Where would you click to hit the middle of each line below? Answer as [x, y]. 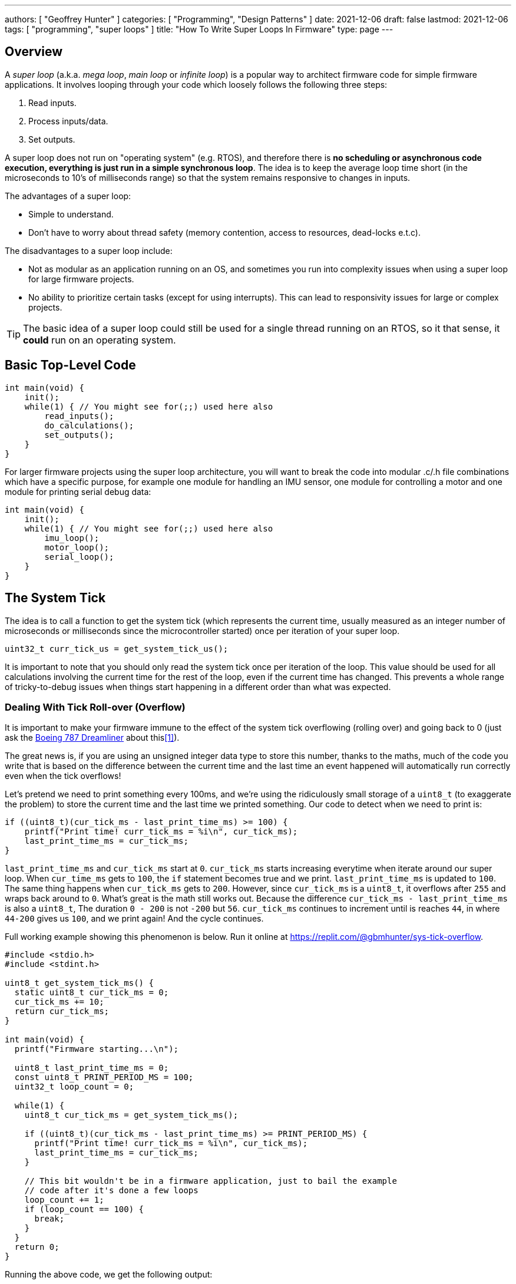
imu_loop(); [72, 538]
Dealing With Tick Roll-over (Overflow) [95, 707]
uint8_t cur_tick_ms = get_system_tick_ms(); [131, 1115]
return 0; [37, 1247]
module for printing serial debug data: [78, 491]
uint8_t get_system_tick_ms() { [79, 983]
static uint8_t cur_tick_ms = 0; [92, 993]
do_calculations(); [89, 425]
